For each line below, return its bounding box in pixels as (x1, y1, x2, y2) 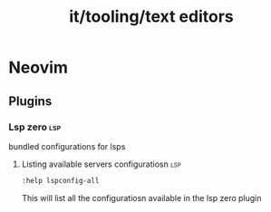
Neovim (8, 57, 69, 78)
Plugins (8, 93, 53, 109)
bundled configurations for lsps (8, 140, 126, 151)
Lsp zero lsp (8, 120, 62, 133)
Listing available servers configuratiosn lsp (21, 159, 182, 169)
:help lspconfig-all (21, 176, 100, 185)
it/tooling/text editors (69, 6, 234, 27)
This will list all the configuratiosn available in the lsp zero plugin (21, 192, 262, 203)
